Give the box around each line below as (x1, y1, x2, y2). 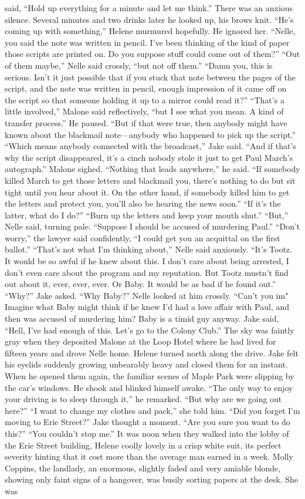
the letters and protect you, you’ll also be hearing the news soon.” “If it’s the (5, 197, 281, 210)
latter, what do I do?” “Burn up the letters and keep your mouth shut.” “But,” (5, 208, 289, 221)
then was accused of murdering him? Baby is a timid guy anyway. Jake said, (5, 312, 279, 325)
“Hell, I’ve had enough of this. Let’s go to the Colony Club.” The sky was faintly (5, 323, 294, 336)
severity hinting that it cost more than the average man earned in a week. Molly (5, 450, 293, 463)
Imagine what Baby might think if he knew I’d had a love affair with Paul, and (5, 301, 290, 313)
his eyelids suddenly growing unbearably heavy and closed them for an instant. (5, 358, 288, 370)
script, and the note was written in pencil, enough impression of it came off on (5, 82, 287, 95)
